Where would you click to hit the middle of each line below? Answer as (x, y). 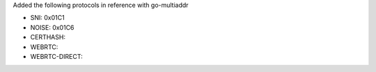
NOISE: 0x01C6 (52, 27)
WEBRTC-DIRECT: (56, 56)
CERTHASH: (48, 37)
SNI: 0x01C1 (48, 18)
